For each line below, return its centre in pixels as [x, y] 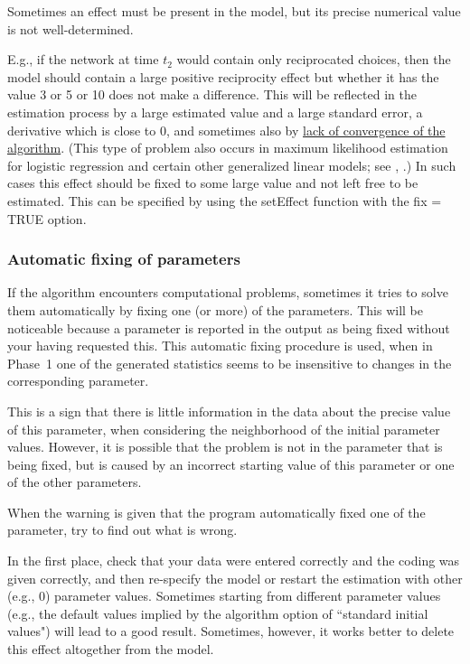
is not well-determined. [70, 28]
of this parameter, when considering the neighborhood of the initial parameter [224, 429]
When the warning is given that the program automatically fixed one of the [216, 512]
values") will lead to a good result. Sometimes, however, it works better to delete [231, 631]
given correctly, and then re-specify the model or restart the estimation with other [235, 578]
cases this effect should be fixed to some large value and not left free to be [213, 183]
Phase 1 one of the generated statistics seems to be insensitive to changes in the [230, 363]
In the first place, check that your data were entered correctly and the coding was [234, 561]
